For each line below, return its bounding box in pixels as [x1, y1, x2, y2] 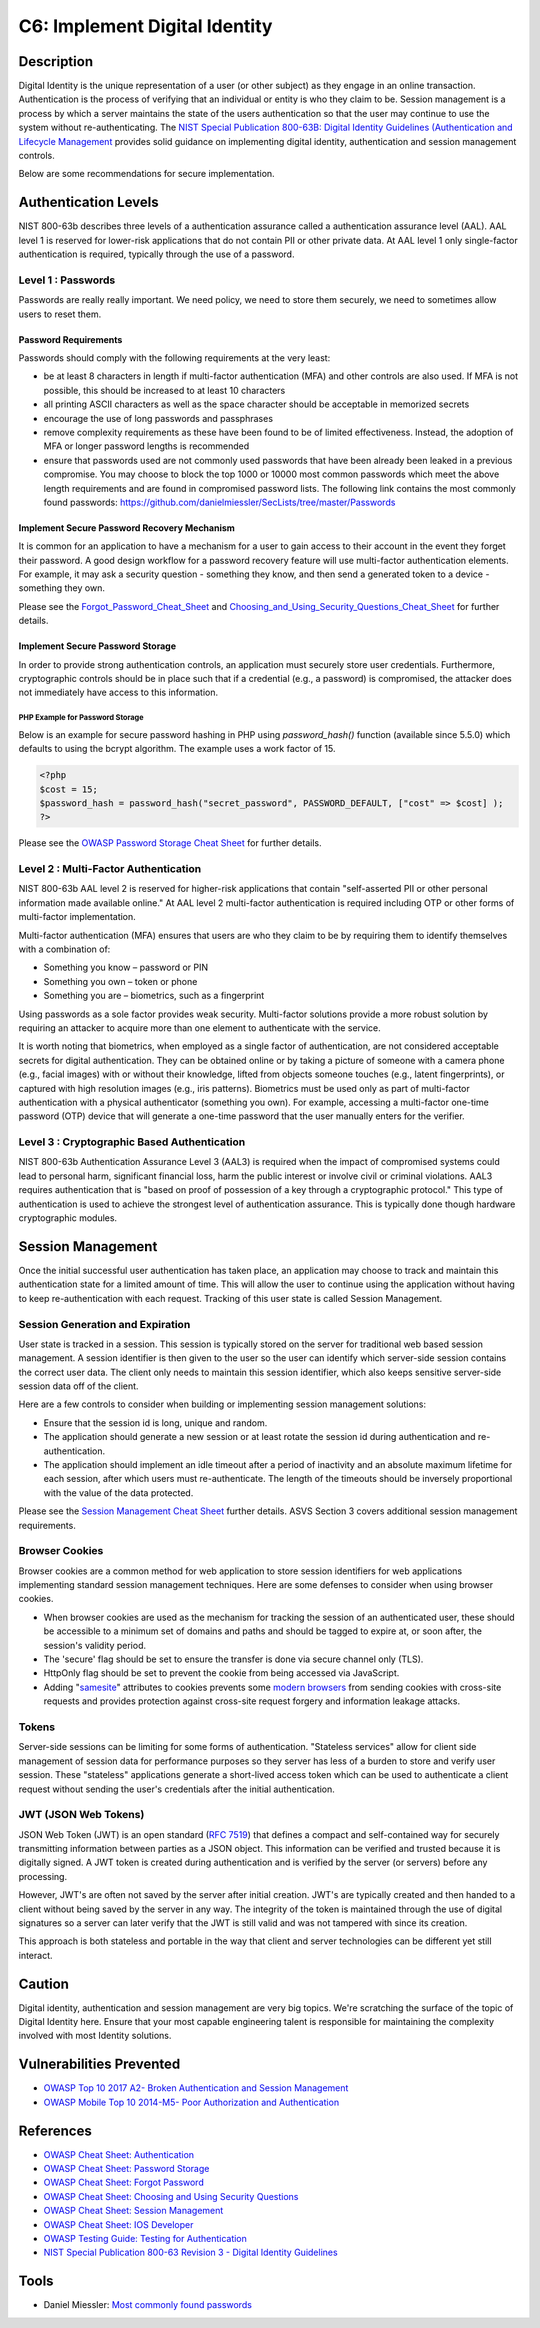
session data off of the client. [18, 1380, 139, 1392]
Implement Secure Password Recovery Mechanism [18, 521, 235, 534]
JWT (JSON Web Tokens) [18, 1808, 145, 1822]
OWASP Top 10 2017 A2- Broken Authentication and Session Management [43, 2082, 349, 2094]
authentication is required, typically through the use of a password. [18, 248, 295, 260]
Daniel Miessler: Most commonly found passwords [43, 2299, 252, 2311]
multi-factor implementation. [18, 911, 137, 923]
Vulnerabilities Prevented [18, 2056, 181, 2073]
